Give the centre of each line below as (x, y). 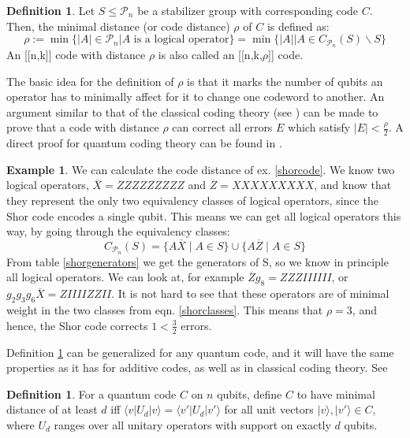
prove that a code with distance (83, 127)
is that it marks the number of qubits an (285, 81)
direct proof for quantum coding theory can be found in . (144, 143)
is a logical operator (181, 40)
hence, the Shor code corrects (77, 325)
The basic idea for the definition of (90, 81)
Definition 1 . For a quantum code (91, 393)
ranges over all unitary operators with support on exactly (192, 424)
